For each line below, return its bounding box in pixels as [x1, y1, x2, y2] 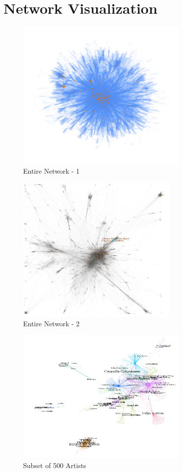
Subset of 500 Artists [23, 460, 86, 470]
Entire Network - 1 [23, 165, 79, 176]
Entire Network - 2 [23, 318, 79, 328]
